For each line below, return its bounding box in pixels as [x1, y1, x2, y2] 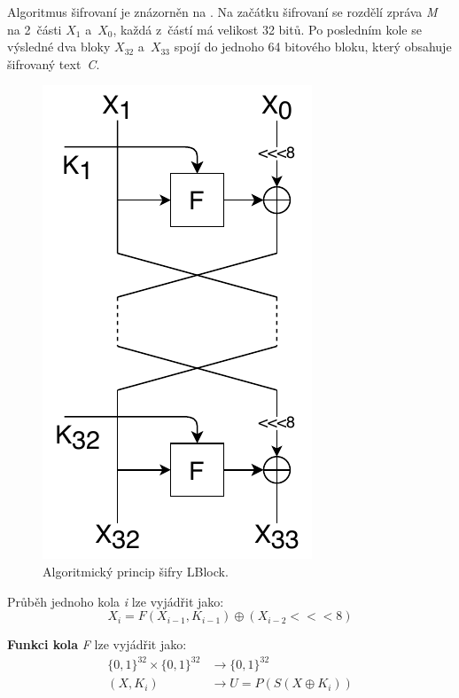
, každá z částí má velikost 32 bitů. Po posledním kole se [113, 20, 422, 38]
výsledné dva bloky [7, 37, 111, 56]
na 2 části [7, 20, 62, 38]
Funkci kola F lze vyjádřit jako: [7, 635, 187, 654]
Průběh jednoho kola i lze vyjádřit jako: [7, 592, 224, 610]
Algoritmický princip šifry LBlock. [43, 561, 229, 580]
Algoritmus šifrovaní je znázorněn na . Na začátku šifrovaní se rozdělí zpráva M [7, 3, 438, 20]
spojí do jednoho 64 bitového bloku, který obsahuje [174, 37, 452, 56]
